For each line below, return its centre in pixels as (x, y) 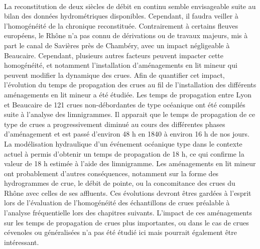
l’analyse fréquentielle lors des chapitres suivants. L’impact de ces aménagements (128, 213)
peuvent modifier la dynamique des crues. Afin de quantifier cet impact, (114, 75)
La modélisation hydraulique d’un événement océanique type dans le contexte (123, 143)
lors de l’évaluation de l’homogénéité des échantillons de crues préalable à (117, 203)
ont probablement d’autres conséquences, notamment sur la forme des (111, 173)
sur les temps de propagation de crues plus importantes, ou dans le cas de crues (126, 222)
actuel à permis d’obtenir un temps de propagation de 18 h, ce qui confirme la (124, 153)
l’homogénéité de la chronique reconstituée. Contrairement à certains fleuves (121, 25)
